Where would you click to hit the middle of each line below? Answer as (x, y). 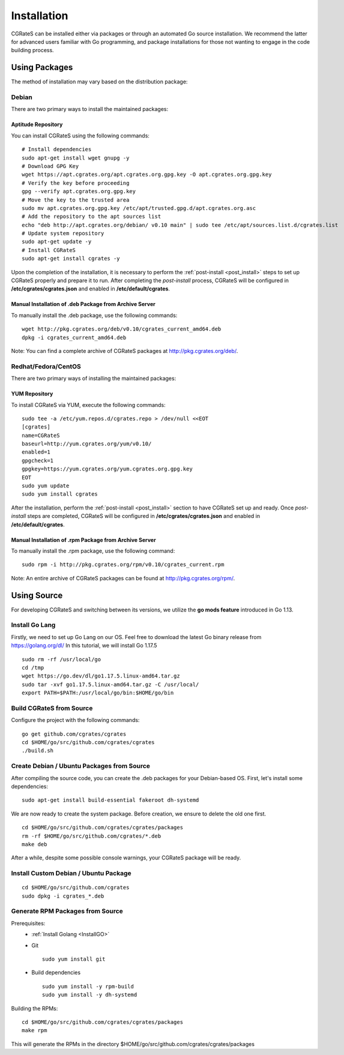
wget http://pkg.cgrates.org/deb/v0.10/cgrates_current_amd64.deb (122, 329)
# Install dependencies (57, 149)
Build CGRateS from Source (52, 708)
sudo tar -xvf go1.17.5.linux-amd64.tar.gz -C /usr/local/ (110, 684)
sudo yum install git (74, 959)
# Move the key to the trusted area (76, 200)
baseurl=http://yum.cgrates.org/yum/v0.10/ (87, 444)
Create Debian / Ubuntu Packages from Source (80, 766)
